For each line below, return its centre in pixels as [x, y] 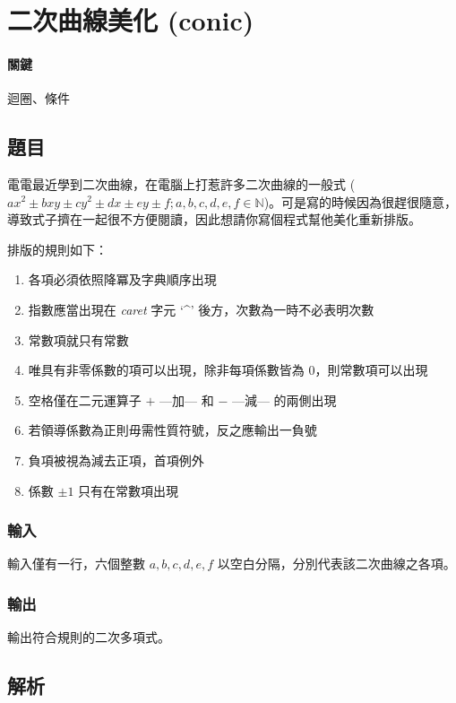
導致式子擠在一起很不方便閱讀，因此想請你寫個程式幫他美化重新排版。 [214, 219]
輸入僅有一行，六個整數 [76, 564]
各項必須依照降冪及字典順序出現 [122, 279]
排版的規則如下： [57, 249]
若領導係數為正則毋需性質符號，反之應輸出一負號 [172, 430]
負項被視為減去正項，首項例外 [116, 460]
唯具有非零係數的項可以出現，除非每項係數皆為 [166, 370]
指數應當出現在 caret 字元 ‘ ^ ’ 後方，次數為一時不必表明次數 [201, 309]
